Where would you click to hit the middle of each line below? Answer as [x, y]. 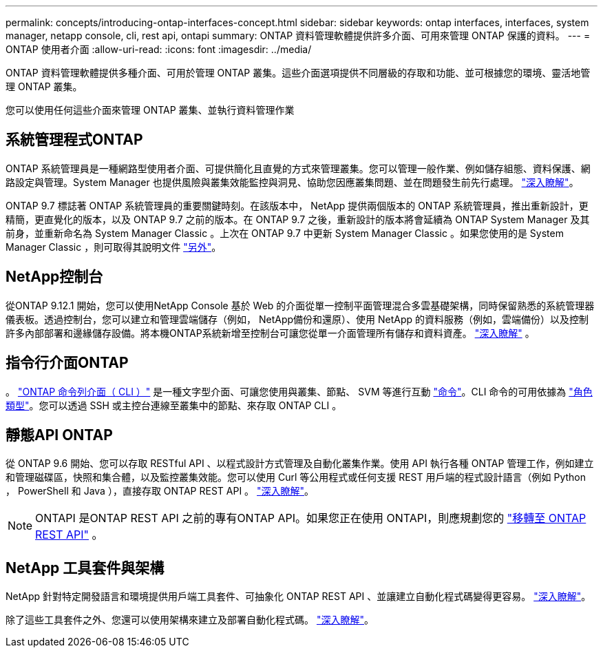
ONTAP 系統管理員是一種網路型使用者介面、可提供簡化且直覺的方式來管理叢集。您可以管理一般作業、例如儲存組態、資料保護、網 [298, 168]
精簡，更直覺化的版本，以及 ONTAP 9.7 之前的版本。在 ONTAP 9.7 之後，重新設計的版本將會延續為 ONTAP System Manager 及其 [298, 219]
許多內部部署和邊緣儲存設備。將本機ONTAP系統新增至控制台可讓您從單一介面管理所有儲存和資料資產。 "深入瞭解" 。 [270, 333]
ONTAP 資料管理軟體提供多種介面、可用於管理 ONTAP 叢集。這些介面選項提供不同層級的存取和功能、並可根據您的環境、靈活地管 [298, 73]
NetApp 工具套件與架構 [85, 568]
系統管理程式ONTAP [74, 140]
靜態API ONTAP [59, 435]
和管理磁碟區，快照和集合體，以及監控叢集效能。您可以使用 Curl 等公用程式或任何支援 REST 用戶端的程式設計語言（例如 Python [296, 477]
